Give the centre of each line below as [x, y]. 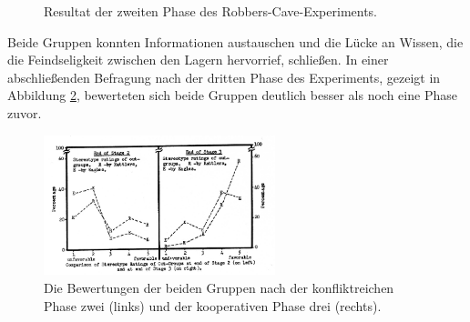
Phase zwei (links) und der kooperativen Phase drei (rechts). [213, 305]
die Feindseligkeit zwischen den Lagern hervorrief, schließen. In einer [198, 60]
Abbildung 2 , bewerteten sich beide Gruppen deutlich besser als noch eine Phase [232, 95]
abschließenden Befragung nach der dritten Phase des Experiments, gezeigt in [224, 77]
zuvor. [25, 112]
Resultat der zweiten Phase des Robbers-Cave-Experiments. [211, 11]
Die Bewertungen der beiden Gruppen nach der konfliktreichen [219, 287]
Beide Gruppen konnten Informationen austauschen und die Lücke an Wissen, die [235, 41]
